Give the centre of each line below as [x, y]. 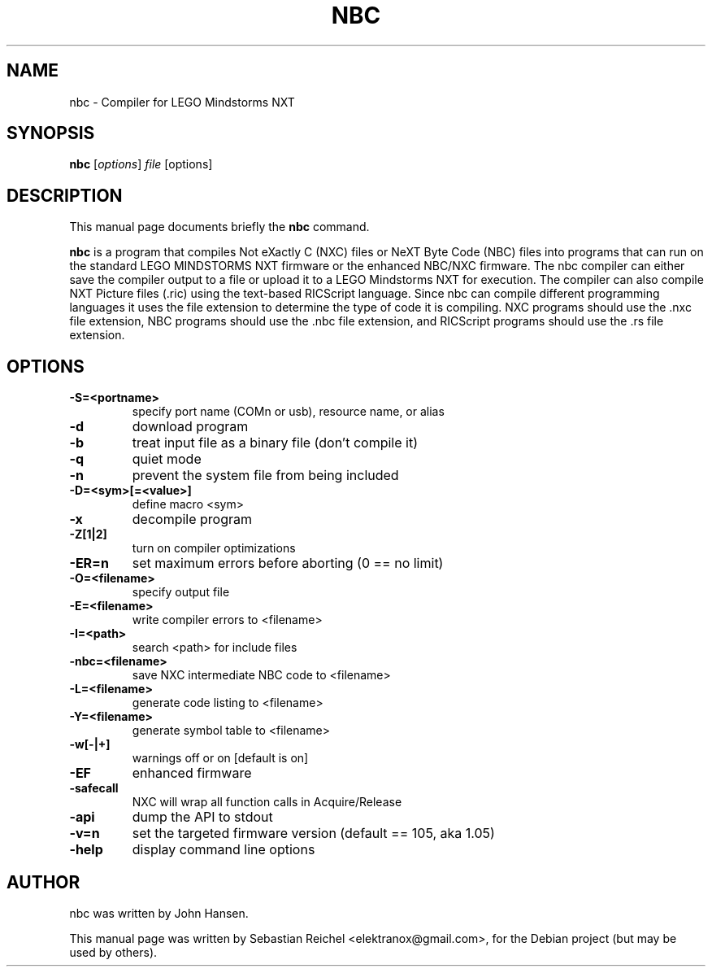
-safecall [94, 788]
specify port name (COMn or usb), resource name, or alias [288, 412]
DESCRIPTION [65, 195]
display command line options [224, 850]
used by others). [113, 952]
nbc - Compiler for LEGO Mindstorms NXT [182, 102]
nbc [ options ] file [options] [141, 164]
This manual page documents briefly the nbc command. [219, 227]
